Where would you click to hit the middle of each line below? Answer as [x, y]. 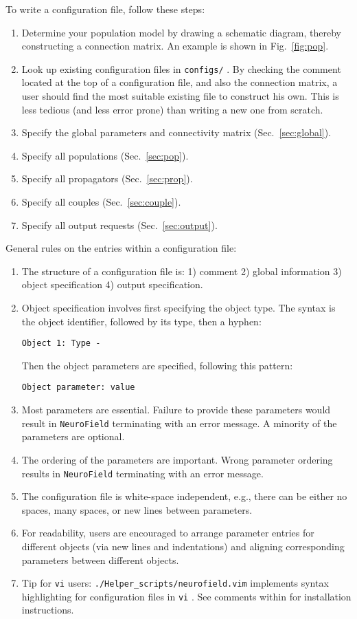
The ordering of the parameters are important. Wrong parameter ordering [177, 459]
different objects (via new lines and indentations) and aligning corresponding [183, 546]
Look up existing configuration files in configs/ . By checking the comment [181, 68]
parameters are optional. [73, 436]
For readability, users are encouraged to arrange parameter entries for [168, 533]
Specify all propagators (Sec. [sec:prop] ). [107, 178]
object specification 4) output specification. [112, 284]
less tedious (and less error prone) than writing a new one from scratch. [172, 109]
